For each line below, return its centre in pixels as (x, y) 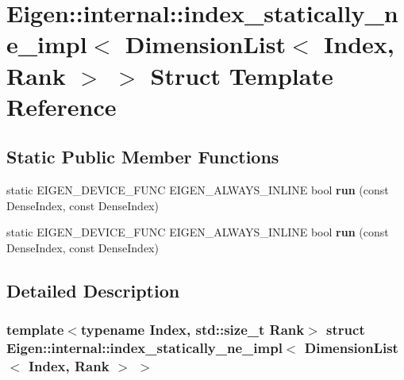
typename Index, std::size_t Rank (192, 330)
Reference (62, 106)
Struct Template (242, 75)
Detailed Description (93, 290)
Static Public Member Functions (143, 157)
